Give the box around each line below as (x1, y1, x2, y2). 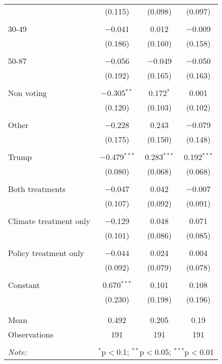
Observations (8, 328, 53, 340)
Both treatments (8, 183, 66, 194)
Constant (8, 279, 40, 290)
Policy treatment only (8, 247, 84, 258)
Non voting (8, 87, 47, 98)
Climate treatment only (8, 215, 90, 226)
